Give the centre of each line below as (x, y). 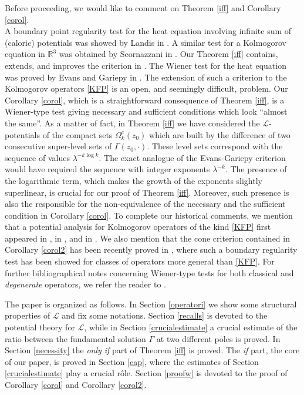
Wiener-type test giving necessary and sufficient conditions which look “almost (146, 111)
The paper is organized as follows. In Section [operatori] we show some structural (151, 304)
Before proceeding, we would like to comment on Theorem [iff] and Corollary (143, 8)
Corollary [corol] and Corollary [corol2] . (76, 384)
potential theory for (40, 327)
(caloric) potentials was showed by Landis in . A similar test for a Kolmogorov (146, 42)
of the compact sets (77, 134)
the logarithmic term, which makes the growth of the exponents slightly (134, 180)
